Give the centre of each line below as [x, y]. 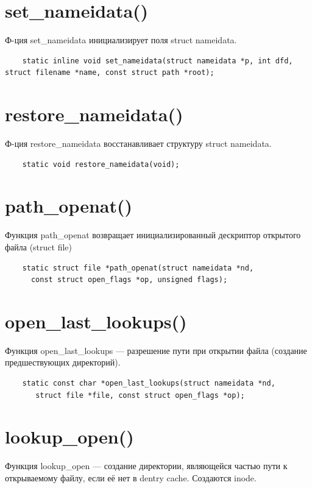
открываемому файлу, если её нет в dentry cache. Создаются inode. [131, 477]
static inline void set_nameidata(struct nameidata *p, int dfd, [158, 61]
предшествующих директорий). [63, 362]
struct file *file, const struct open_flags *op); [140, 395]
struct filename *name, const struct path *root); [110, 73]
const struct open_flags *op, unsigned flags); [129, 280]
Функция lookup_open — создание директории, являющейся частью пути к [146, 466]
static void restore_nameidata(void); [101, 164]
